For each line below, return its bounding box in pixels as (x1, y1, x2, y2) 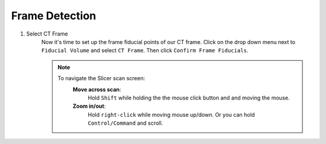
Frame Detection (11, 9, 97, 22)
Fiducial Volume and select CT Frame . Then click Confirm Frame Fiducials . (41, 47, 249, 54)
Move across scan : (72, 86, 121, 93)
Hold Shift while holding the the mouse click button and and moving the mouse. (88, 94, 290, 101)
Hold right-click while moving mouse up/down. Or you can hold (88, 111, 255, 118)
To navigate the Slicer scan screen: (57, 75, 145, 82)
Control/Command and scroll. (88, 119, 163, 127)
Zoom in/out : (72, 102, 106, 110)
